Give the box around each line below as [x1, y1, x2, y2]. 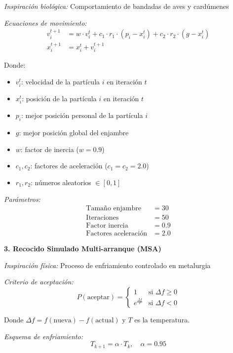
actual [95, 317, 114, 324]
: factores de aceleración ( [30, 160, 108, 171]
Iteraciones [86, 214, 119, 222]
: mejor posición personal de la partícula [21, 110, 143, 120]
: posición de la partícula [22, 93, 97, 104]
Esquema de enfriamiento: [4, 331, 83, 341]
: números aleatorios [31, 177, 91, 187]
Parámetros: [4, 194, 40, 204]
